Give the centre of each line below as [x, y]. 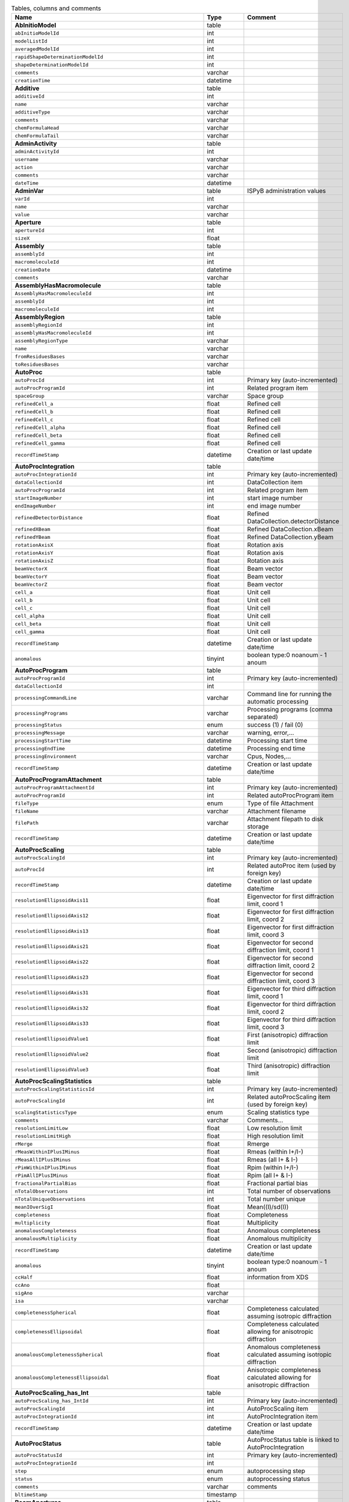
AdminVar [29, 191]
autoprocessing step [276, 1471]
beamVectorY [31, 576]
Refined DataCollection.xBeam [290, 529]
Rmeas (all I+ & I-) [273, 1160]
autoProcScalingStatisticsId [55, 1089]
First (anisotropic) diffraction [288, 1035]
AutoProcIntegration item [283, 1417]
